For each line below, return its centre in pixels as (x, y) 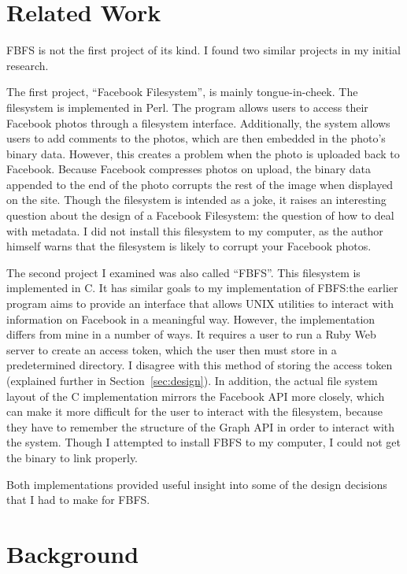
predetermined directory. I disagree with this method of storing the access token (200, 365)
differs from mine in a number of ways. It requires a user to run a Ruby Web (191, 334)
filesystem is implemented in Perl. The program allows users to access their (187, 107)
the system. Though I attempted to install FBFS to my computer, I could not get (203, 442)
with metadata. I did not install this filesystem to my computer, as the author (195, 230)
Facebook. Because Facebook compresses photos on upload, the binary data (189, 169)
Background (73, 553)
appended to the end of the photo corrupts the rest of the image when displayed (200, 184)
